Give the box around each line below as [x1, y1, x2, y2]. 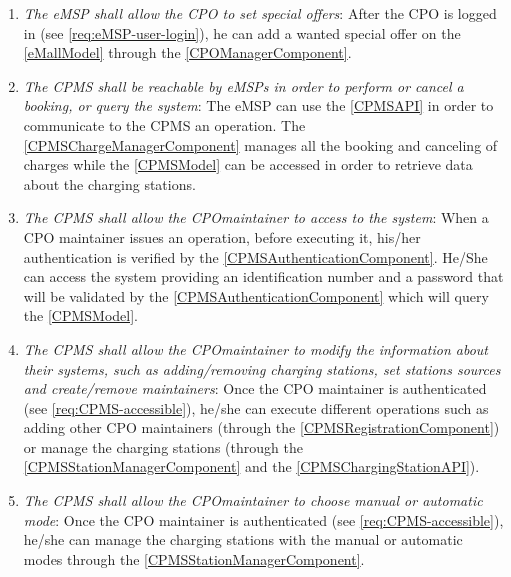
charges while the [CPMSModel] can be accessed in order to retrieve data [23, 154, 473, 175]
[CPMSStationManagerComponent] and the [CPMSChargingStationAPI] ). [23, 456, 480, 477]
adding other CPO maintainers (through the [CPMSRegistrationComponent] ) [23, 417, 500, 438]
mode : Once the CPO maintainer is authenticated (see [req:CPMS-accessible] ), [23, 509, 504, 530]
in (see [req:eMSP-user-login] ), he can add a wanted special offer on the [23, 22, 461, 43]
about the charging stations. [23, 173, 196, 194]
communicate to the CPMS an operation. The [23, 114, 306, 135]
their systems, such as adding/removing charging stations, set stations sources [23, 358, 501, 379]
